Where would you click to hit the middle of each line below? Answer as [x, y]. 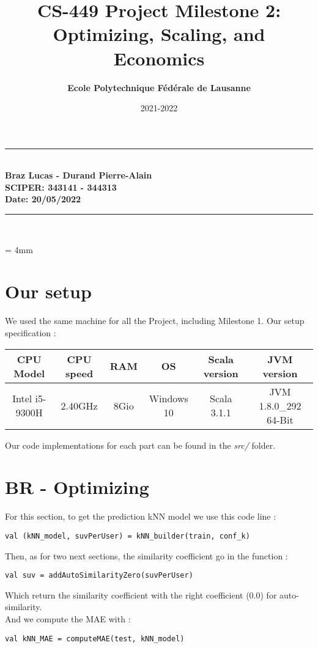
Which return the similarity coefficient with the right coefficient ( [127, 595]
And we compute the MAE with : [68, 618]
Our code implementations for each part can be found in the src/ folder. [140, 445]
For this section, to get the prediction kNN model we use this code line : [141, 516]
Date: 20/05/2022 [43, 199]
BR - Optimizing [77, 487]
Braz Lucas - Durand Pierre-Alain [79, 175]
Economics [159, 58]
